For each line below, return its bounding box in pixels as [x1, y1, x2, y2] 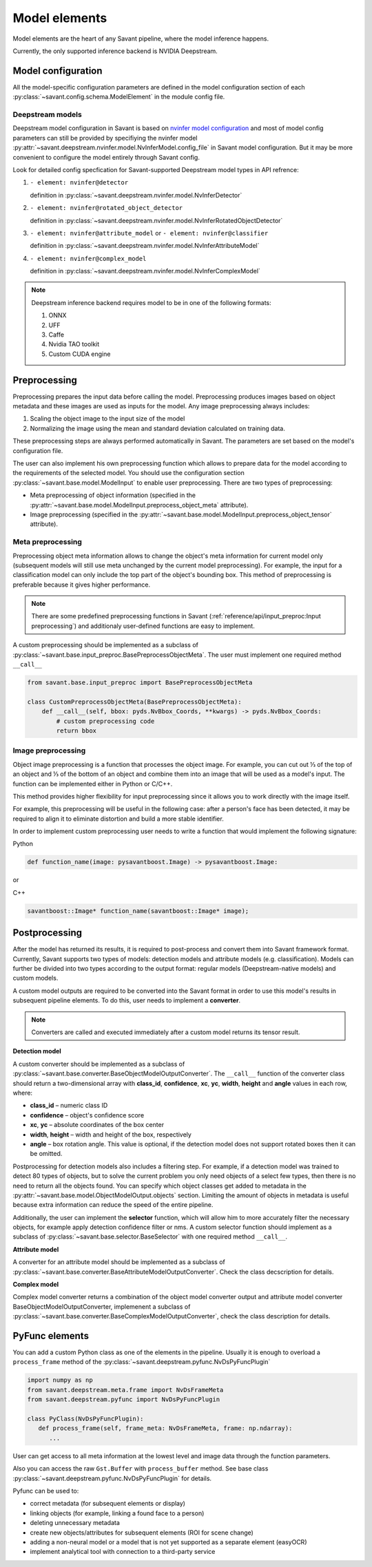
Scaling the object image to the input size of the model [30, 414, 185, 423]
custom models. [12, 974, 59, 982]
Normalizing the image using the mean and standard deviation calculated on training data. [30, 424, 285, 432]
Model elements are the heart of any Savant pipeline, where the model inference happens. [12, 34, 269, 43]
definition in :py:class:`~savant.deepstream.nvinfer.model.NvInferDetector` [30, 191, 242, 199]
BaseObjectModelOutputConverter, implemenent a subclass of [12, 1302, 191, 1311]
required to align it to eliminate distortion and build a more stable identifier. [12, 814, 224, 823]
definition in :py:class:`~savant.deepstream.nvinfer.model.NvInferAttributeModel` [30, 242, 260, 250]
